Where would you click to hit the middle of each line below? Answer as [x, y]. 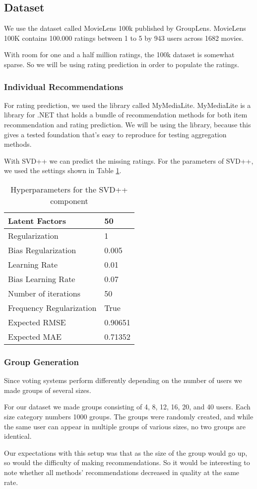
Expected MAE [35, 336]
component [69, 200]
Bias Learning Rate [42, 279]
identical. [18, 436]
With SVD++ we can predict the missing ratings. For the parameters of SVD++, [129, 160]
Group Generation [41, 361]
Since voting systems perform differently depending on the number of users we [123, 380]
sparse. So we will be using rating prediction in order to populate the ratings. [122, 64]
